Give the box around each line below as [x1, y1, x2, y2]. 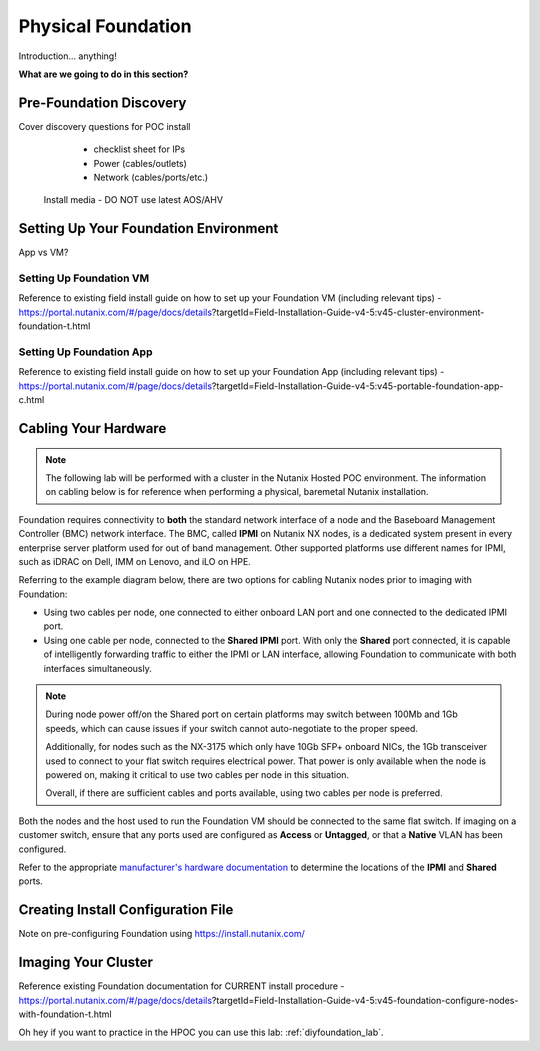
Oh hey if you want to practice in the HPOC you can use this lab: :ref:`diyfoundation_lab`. [18, 1026, 384, 1039]
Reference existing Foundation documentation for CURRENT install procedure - [18, 980, 345, 992]
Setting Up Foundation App [18, 345, 153, 359]
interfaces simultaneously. [43, 662, 152, 674]
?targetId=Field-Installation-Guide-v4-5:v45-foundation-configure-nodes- [211, 994, 519, 1006]
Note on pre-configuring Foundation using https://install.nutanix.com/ [18, 928, 305, 940]
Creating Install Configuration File [18, 901, 234, 919]
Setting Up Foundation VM [18, 271, 150, 285]
